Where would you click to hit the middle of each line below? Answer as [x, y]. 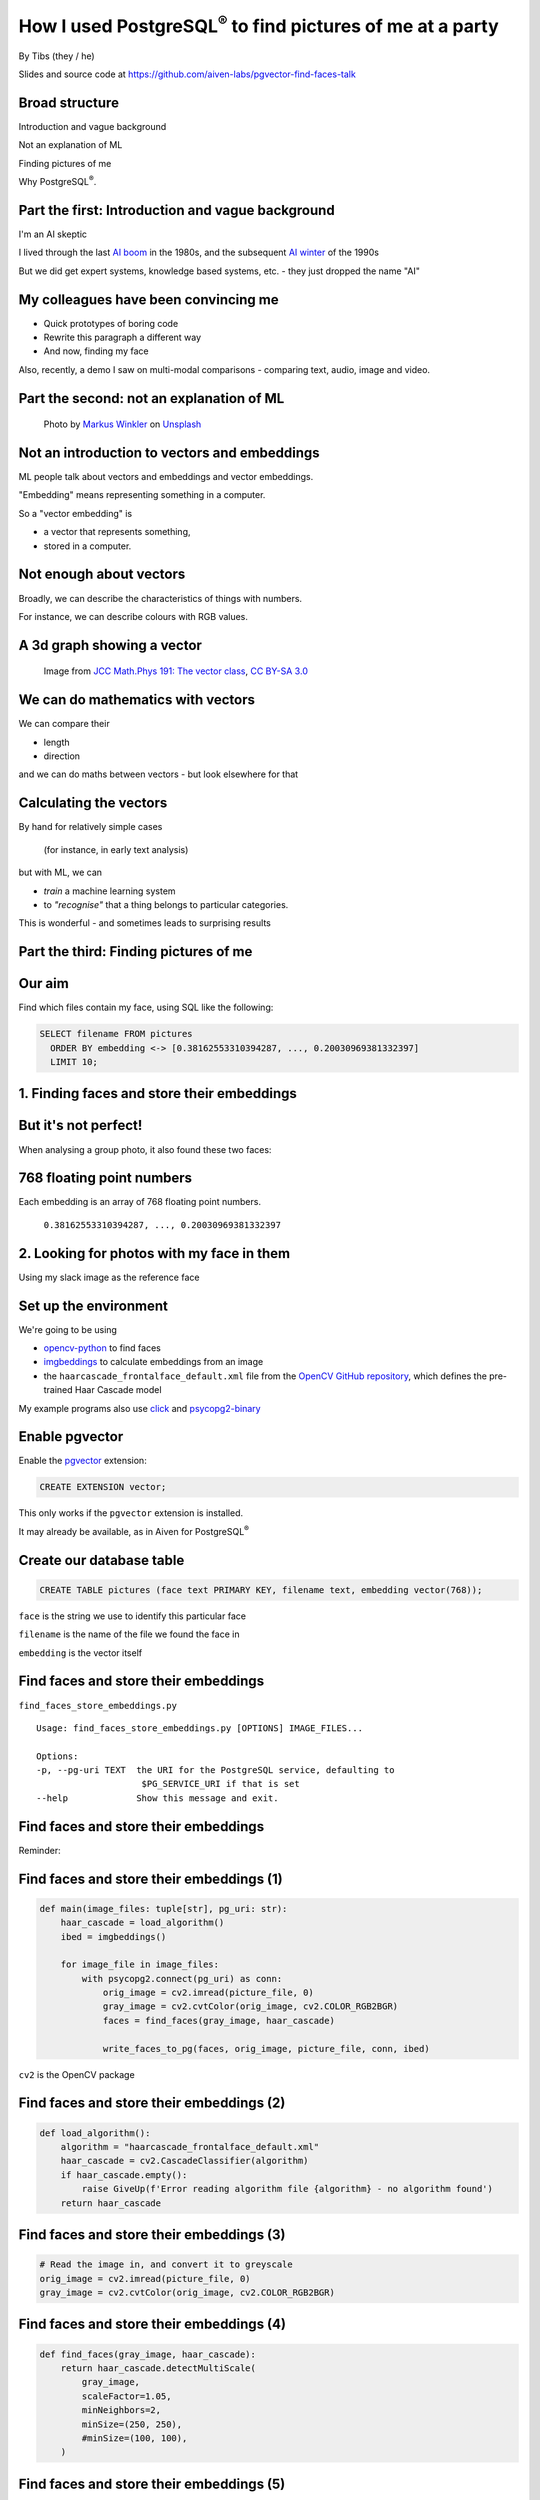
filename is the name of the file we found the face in [129, 1634]
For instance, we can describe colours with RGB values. [133, 616]
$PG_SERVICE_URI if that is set [220, 1784]
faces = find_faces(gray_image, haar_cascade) [218, 2020]
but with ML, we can [60, 872]
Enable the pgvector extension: [82, 1461]
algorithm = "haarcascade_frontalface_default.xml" [190, 2147]
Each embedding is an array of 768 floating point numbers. [140, 1202]
